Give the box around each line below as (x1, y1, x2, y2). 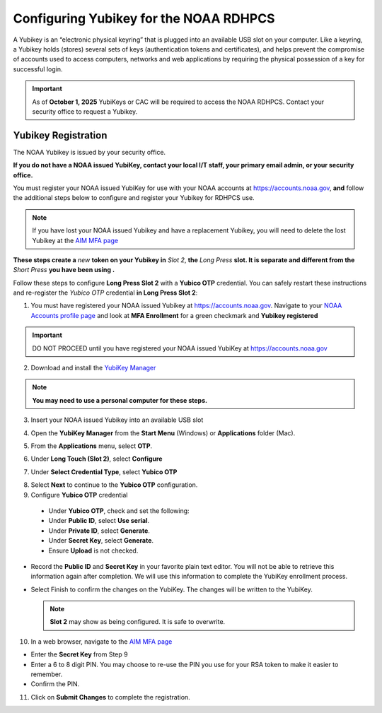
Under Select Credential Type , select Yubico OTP (30, 467, 178, 476)
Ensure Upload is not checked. (48, 546, 139, 555)
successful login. (13, 64, 63, 73)
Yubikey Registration (13, 129, 108, 141)
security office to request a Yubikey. (32, 107, 138, 116)
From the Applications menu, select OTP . (30, 442, 153, 450)
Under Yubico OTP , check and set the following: (48, 506, 190, 515)
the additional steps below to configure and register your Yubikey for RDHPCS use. (13, 194, 255, 202)
